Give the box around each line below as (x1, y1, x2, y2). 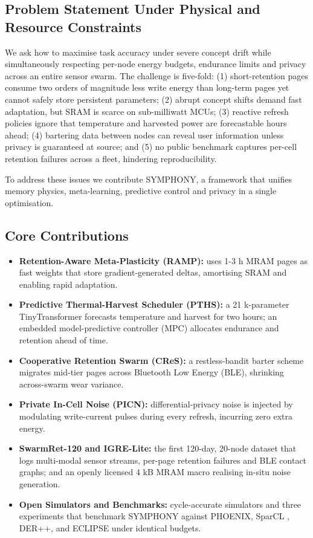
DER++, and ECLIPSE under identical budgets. (19, 521, 201, 534)
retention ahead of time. (19, 334, 108, 346)
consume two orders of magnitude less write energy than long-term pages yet (5, 81, 289, 94)
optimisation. (5, 196, 54, 209)
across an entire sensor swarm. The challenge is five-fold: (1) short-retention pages (5, 69, 309, 82)
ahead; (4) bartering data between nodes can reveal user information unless (5, 128, 284, 141)
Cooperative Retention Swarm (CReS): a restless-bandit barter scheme (19, 354, 304, 366)
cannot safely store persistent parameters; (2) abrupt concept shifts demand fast (5, 92, 302, 105)
